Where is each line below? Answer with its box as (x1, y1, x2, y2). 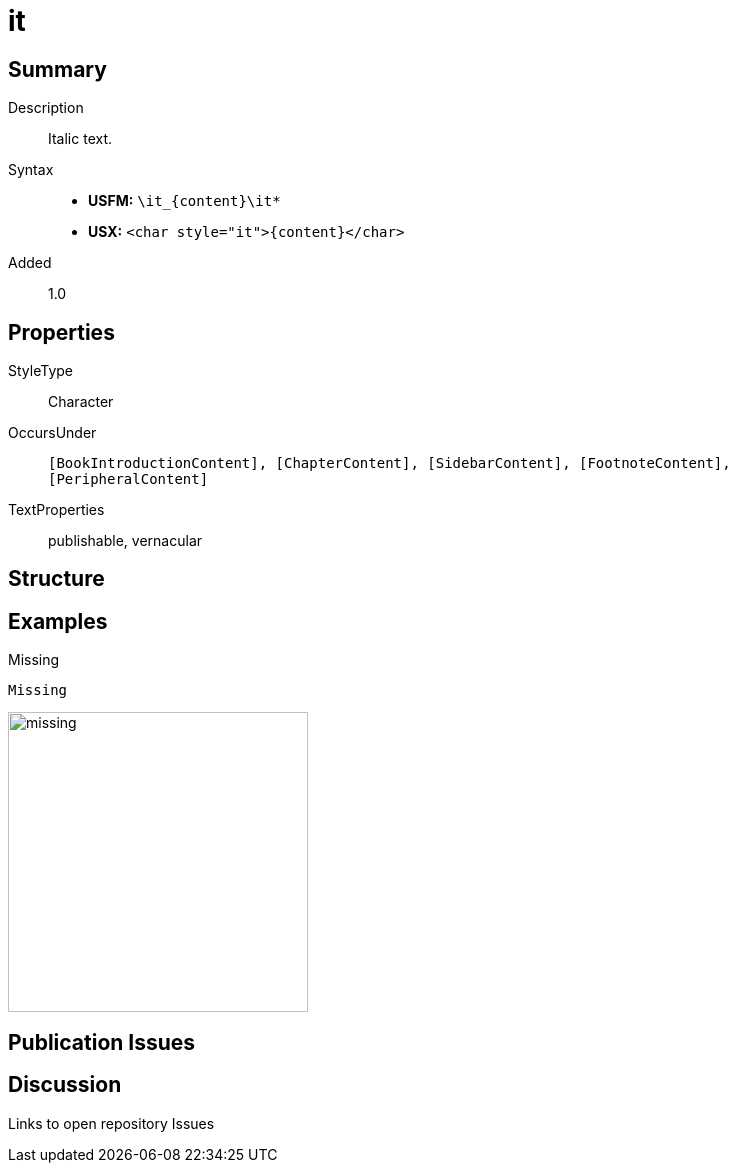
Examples (8, 608, 108, 634)
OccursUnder (8, 424, 97, 442)
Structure (8, 566, 105, 592)
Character (48, 393, 114, 411)
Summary (8, 56, 107, 82)
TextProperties (8, 501, 105, 519)
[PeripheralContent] (48, 471, 209, 488)
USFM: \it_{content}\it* (88, 192, 281, 210)
